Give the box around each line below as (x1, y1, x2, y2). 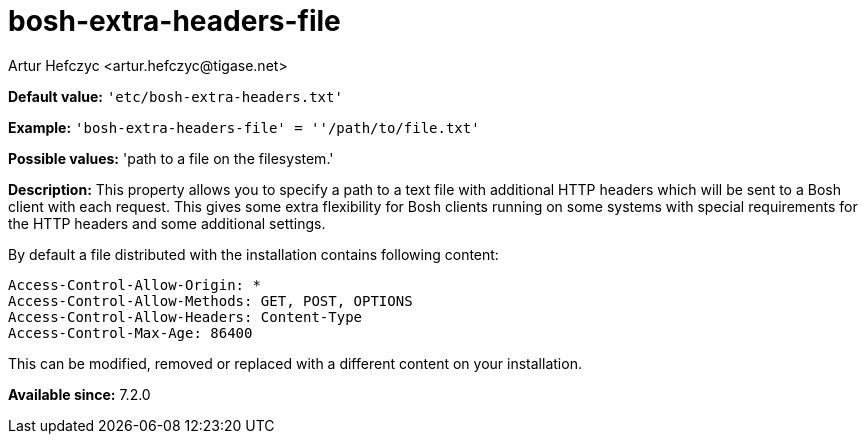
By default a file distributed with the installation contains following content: (8, 245, 499, 263)
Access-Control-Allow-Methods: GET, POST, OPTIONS (8, 292, 413, 309)
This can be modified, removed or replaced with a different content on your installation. (8, 354, 582, 372)
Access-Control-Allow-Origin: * (8, 276, 261, 293)
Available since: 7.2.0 (8, 385, 151, 403)
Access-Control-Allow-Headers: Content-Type (8, 308, 363, 325)
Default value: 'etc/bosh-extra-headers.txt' (8, 87, 343, 105)
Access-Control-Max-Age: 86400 (8, 324, 253, 341)
